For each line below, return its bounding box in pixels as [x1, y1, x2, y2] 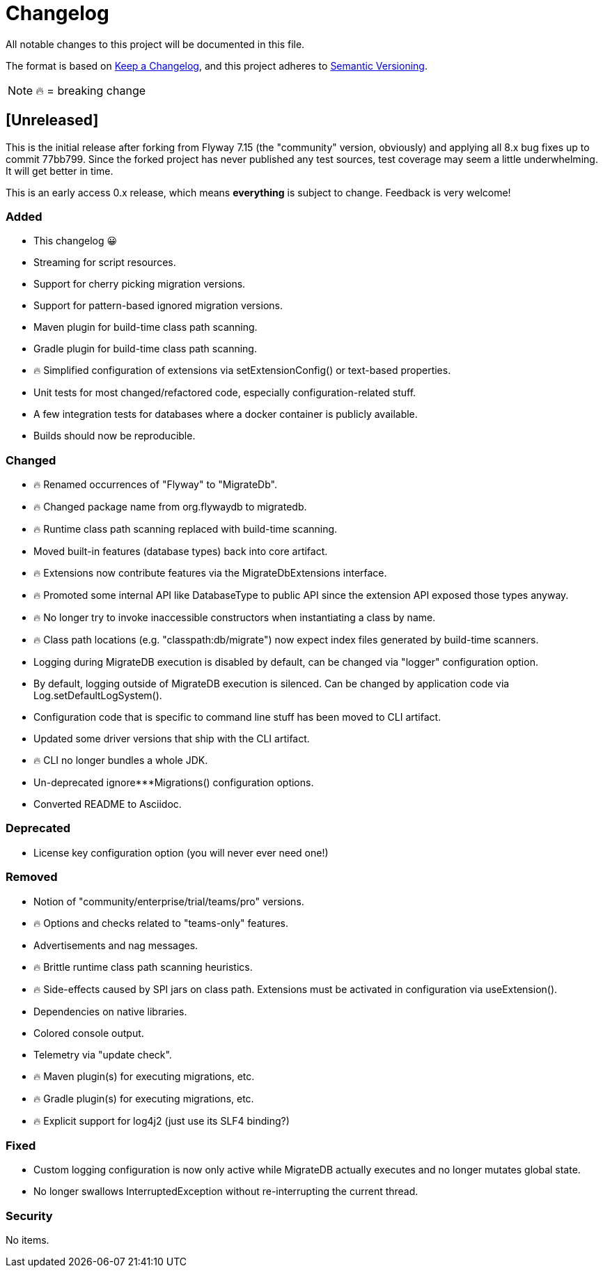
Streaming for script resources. [33, 256, 176, 269]
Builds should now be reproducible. [33, 430, 196, 442]
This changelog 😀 [33, 235, 118, 247]
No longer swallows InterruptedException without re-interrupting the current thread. [33, 1185, 418, 1198]
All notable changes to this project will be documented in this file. [6, 38, 305, 50]
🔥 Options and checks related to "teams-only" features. [33, 916, 288, 929]
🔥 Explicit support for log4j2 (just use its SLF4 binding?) [33, 1114, 290, 1127]
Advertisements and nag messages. [33, 939, 198, 951]
